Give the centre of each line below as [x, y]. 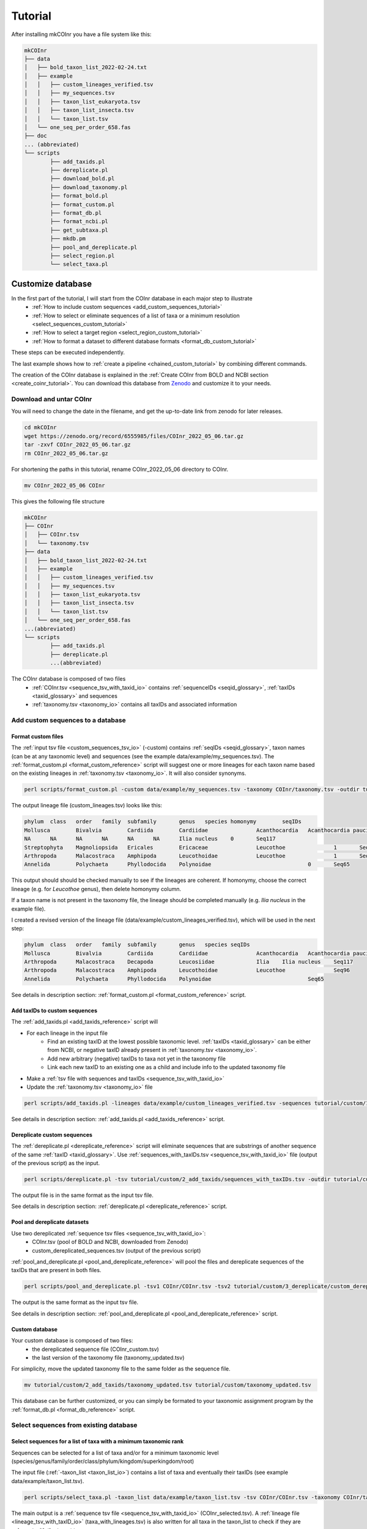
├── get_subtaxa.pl [79, 230]
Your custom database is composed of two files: [72, 1341]
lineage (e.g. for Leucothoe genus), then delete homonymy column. [96, 889]
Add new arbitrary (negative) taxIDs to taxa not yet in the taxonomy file [137, 1059]
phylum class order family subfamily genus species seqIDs [137, 945]
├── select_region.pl [82, 256]
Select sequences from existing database [74, 1425]
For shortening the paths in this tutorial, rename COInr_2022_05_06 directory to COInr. [120, 469]
